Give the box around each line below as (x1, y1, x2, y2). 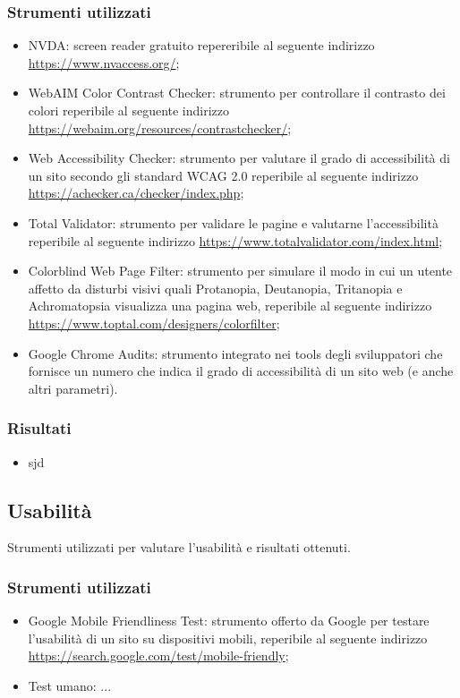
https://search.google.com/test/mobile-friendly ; (28, 646, 289, 665)
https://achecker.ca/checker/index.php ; (28, 183, 244, 202)
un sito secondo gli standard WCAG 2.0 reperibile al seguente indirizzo (28, 166, 419, 184)
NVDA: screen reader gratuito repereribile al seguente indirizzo (28, 36, 375, 55)
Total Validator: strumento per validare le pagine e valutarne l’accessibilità (28, 213, 439, 232)
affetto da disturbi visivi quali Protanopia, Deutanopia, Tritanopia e (28, 278, 403, 297)
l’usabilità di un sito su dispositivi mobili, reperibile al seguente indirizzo (28, 628, 428, 647)
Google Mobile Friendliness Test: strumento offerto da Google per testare (28, 611, 430, 630)
